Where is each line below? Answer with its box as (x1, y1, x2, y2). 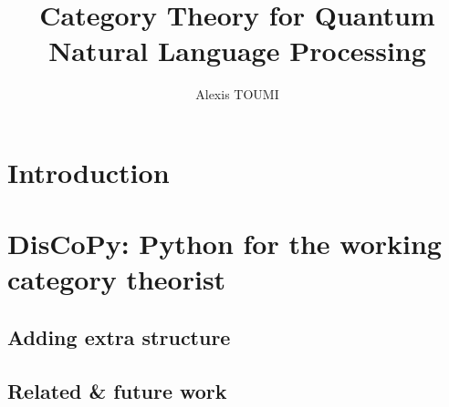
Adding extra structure (7, 323, 231, 351)
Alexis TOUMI (195, 85, 279, 104)
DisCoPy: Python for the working (7, 225, 442, 262)
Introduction (7, 153, 170, 190)
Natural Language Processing (48, 32, 426, 69)
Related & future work (7, 376, 227, 404)
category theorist (7, 260, 226, 298)
